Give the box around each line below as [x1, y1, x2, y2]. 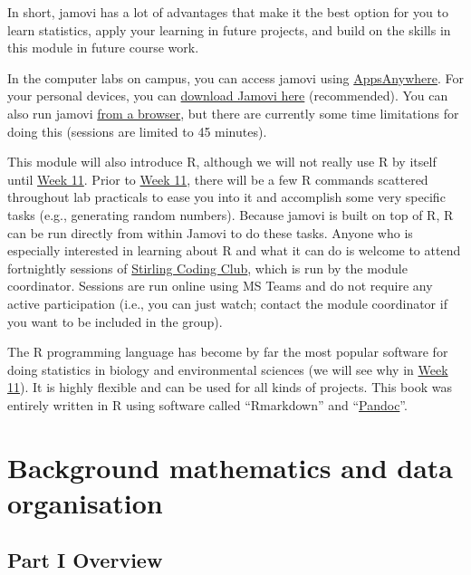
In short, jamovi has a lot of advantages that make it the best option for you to [7, 3, 448, 21]
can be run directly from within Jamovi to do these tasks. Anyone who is [7, 223, 413, 242]
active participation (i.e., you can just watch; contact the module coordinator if [7, 293, 447, 312]
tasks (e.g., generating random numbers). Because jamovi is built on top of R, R [7, 205, 454, 224]
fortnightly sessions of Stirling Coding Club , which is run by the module [7, 258, 408, 277]
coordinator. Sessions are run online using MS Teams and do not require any [7, 276, 433, 295]
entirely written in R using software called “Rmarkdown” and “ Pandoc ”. [7, 395, 408, 414]
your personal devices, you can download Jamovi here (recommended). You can [7, 86, 448, 105]
